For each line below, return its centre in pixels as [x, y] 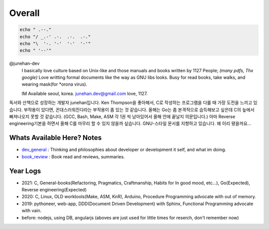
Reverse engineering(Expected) [54, 190]
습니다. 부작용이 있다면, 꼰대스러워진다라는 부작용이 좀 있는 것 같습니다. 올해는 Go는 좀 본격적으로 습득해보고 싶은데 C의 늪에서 [132, 110]
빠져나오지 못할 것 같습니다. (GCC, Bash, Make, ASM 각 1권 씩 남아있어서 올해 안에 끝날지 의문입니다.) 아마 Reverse [122, 116]
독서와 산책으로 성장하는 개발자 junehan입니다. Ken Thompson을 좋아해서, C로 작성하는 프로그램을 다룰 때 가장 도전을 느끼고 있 [133, 103]
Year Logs [25, 171]
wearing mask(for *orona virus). [54, 84]
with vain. [32, 211]
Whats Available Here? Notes [56, 138]
